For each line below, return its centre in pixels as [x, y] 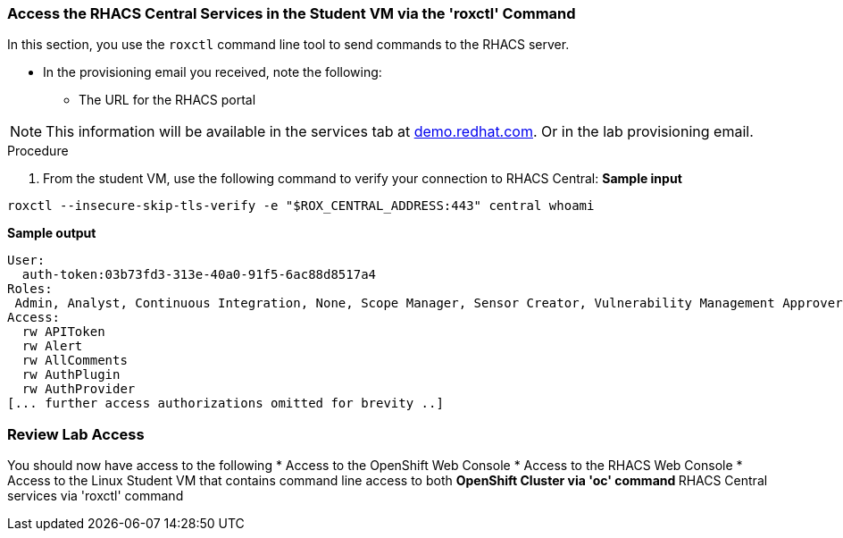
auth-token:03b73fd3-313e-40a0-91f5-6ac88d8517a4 [199, 275]
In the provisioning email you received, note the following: [213, 72]
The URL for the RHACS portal [167, 100]
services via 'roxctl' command [96, 496]
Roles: [30, 289]
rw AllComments [75, 361]
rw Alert [52, 346]
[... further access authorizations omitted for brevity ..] [225, 403]
